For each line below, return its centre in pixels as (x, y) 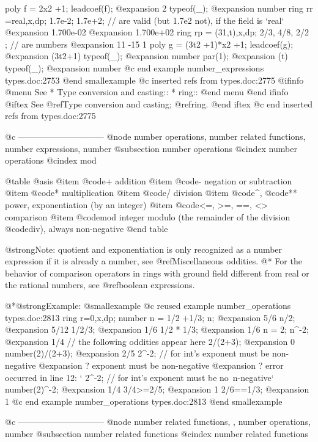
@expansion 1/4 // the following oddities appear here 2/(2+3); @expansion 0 (150, 341)
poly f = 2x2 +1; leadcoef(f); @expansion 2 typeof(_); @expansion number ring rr (159, 8)
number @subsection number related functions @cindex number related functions (157, 433)
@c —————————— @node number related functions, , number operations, (158, 422)
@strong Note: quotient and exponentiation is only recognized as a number (144, 249)
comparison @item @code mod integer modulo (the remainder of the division (148, 216)
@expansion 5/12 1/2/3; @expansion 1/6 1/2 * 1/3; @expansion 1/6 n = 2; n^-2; (157, 329)
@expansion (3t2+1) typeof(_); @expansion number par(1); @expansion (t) (146, 56)
